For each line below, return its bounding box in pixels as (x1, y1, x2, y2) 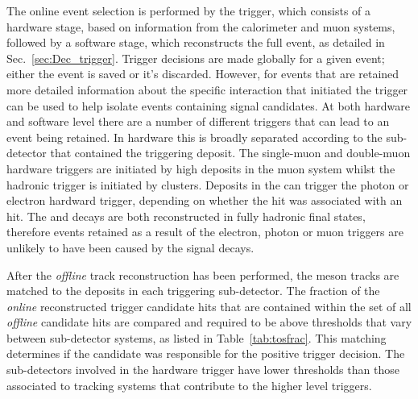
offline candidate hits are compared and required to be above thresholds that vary (6, 314, 412, 330)
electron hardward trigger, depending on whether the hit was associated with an (6, 192, 403, 209)
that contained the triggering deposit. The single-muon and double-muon (50, 144, 411, 161)
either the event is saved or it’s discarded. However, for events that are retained (6, 65, 399, 82)
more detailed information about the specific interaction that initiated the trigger (6, 81, 408, 98)
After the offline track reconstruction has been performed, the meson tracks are (6, 266, 399, 283)
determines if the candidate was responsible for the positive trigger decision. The (6, 345, 405, 362)
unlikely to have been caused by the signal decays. (6, 239, 255, 256)
